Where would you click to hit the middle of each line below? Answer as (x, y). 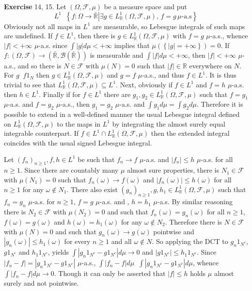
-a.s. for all (217, 159)
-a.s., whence (229, 36)
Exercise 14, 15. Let (35, 6)
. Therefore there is (193, 221)
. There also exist (92, 189)
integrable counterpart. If (41, 133)
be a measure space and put (145, 6)
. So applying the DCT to (190, 241)
